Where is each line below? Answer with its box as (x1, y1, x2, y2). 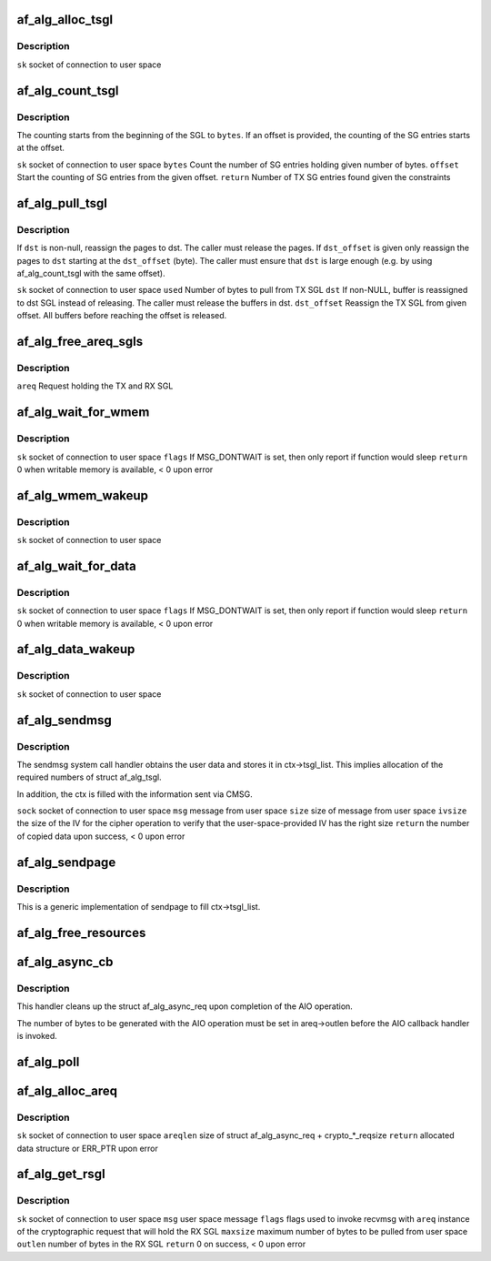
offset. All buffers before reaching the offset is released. (16, 310, 227, 321)
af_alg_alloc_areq (16, 1083, 118, 1098)
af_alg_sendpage (16, 854, 116, 870)
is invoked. (16, 1030, 58, 1041)
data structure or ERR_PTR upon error (16, 1143, 159, 1154)
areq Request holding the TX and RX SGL (16, 380, 174, 391)
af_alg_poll (16, 1054, 80, 1069)
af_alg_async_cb (16, 953, 114, 969)
